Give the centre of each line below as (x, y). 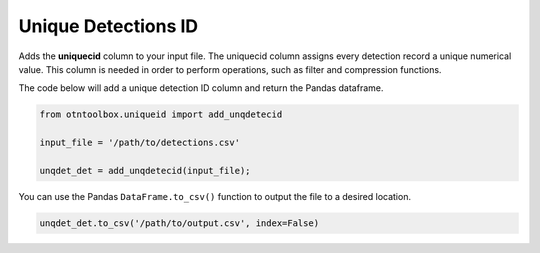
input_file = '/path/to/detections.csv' (139, 143)
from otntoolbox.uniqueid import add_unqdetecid (161, 114)
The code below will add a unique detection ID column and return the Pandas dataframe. (201, 88)
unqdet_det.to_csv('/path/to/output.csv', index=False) (179, 223)
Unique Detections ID (108, 26)
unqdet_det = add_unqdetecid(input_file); (145, 170)
